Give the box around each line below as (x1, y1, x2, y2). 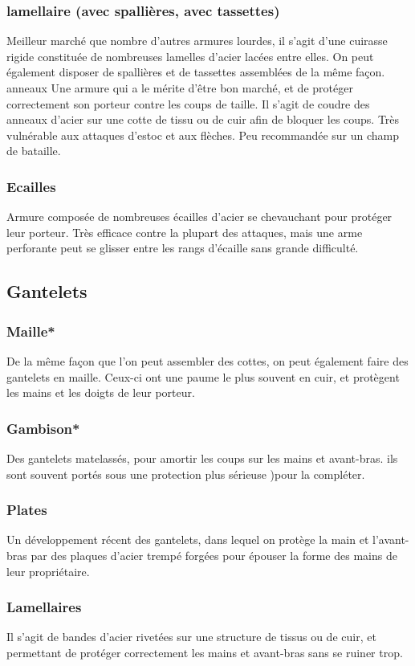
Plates (6, 500, 47, 520)
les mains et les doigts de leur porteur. (6, 384, 195, 401)
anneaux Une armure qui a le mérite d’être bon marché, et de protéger (6, 80, 353, 96)
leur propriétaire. (6, 562, 90, 579)
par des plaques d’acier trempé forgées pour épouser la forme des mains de (31, 546, 397, 563)
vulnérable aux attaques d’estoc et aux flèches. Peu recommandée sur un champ (6, 126, 400, 143)
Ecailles (6, 176, 56, 196)
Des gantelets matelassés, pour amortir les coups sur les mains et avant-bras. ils (6, 449, 398, 466)
